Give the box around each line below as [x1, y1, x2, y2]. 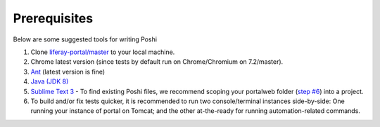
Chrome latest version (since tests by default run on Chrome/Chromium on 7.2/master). [30, 58, 284, 66]
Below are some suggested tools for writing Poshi [13, 35, 158, 44]
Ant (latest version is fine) [30, 67, 106, 76]
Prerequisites [13, 11, 94, 26]
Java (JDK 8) [30, 77, 69, 86]
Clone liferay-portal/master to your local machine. [30, 48, 175, 56]
